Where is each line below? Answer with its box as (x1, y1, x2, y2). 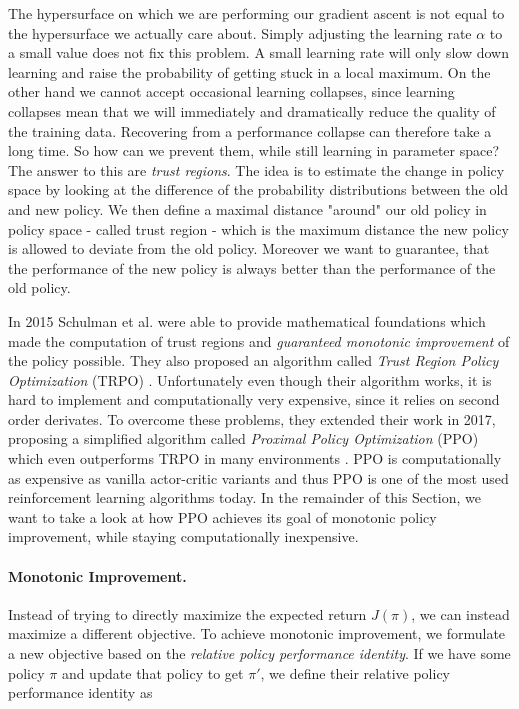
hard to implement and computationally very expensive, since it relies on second (8, 389, 500, 410)
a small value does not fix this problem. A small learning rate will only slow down (8, 42, 509, 63)
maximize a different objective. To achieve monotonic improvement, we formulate (8, 623, 506, 644)
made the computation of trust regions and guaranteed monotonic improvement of (8, 330, 510, 351)
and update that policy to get (61, 662, 244, 683)
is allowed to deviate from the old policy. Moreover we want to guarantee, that (8, 238, 490, 259)
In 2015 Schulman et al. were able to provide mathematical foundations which (8, 310, 486, 331)
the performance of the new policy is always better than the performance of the (8, 257, 496, 278)
